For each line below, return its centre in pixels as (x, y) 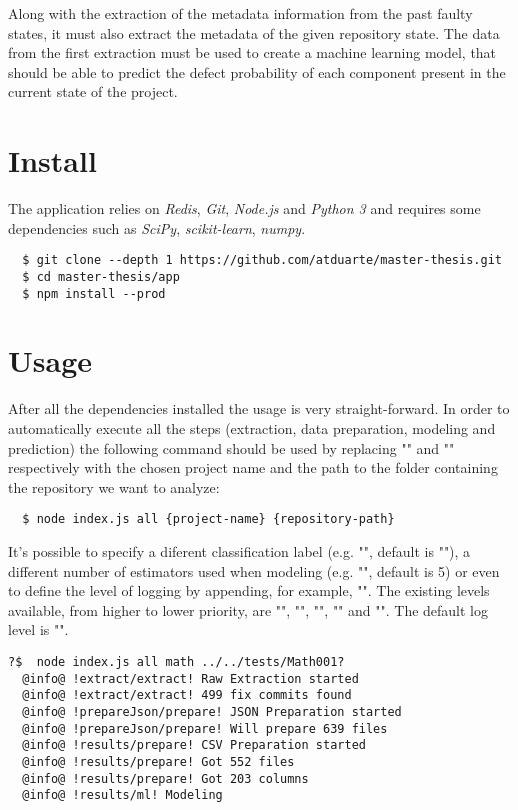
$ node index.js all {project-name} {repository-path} (208, 519)
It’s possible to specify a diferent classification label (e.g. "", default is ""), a (239, 551)
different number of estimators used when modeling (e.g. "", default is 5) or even (254, 570)
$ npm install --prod (94, 293)
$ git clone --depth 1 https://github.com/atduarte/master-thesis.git (262, 260)
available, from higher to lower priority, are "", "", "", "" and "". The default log (248, 609)
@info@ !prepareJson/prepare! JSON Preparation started (212, 711)
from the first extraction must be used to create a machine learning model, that (252, 52)
